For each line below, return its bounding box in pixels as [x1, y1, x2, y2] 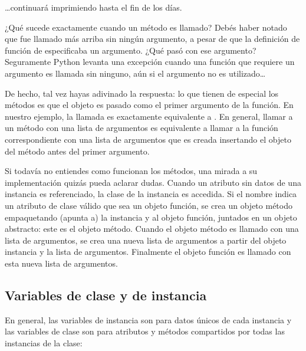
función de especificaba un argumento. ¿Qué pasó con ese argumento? [5, 44, 256, 56]
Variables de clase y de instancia [5, 286, 207, 304]
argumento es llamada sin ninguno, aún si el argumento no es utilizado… [5, 67, 266, 79]
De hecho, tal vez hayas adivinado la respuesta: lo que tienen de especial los [5, 87, 279, 99]
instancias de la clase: [5, 336, 83, 349]
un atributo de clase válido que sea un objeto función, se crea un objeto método [5, 199, 292, 211]
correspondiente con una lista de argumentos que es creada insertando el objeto [5, 133, 291, 145]
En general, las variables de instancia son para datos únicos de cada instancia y [5, 313, 292, 326]
